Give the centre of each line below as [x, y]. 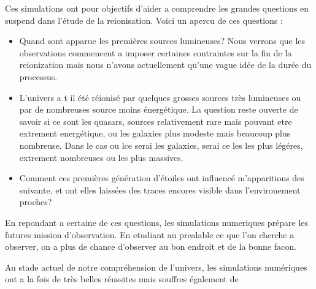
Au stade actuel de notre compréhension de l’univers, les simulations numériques [156, 267]
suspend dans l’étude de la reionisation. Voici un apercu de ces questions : [144, 20]
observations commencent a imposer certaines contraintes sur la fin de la [156, 52]
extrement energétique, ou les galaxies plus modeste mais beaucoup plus [155, 133]
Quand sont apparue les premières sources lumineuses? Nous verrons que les [162, 41]
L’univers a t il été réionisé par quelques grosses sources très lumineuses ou [160, 97]
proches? [36, 202]
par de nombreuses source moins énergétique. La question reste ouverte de [159, 109]
